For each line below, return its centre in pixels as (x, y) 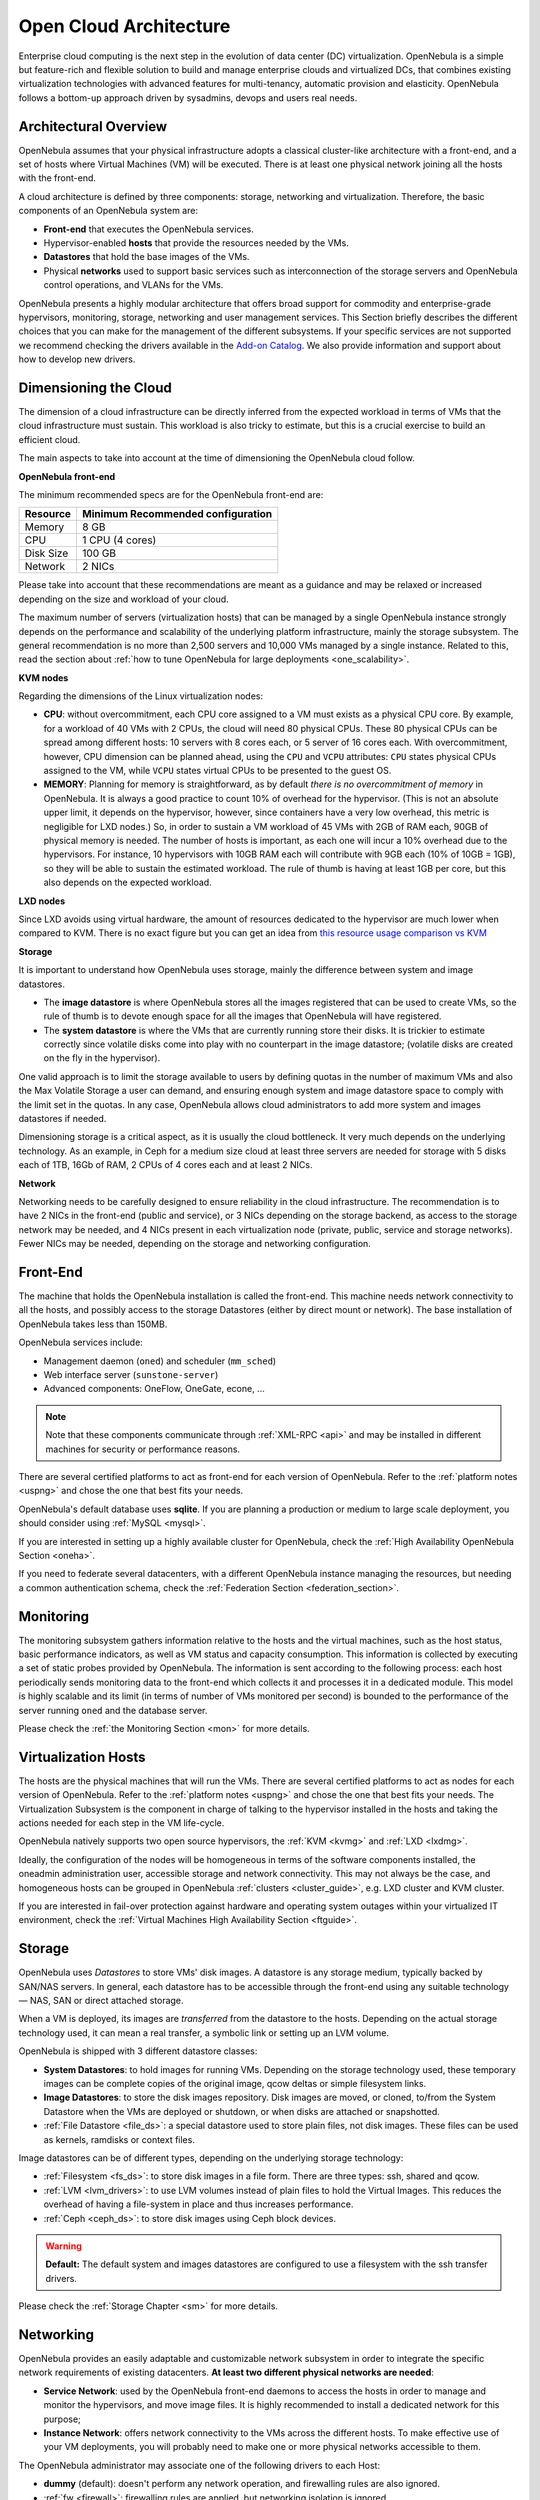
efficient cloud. (49, 439)
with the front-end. (57, 178)
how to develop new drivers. (77, 359)
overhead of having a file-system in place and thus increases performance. (198, 2204)
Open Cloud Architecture (124, 26)
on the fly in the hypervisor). (102, 1058)
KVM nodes (43, 677)
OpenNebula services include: (81, 1342)
